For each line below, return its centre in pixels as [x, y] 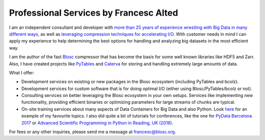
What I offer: [22, 72]
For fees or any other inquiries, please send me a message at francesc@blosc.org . [93, 132]
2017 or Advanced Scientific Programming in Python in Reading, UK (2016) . [97, 123]
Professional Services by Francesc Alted [94, 13]
